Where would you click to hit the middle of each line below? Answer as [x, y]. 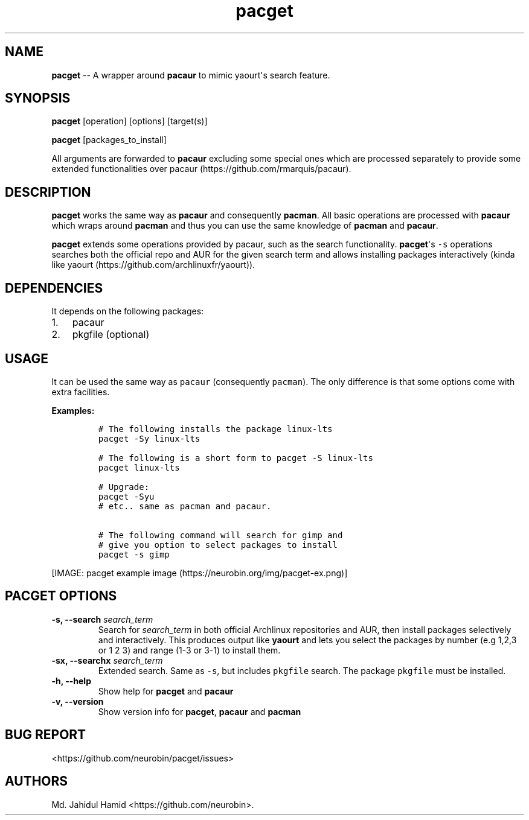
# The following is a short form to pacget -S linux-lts [236, 458]
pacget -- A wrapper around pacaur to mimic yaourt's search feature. [191, 75]
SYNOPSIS [38, 98]
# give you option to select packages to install [218, 545]
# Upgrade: [124, 487]
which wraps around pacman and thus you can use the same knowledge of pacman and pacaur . [245, 226]
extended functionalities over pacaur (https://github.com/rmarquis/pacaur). [201, 169]
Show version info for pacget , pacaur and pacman [200, 711]
